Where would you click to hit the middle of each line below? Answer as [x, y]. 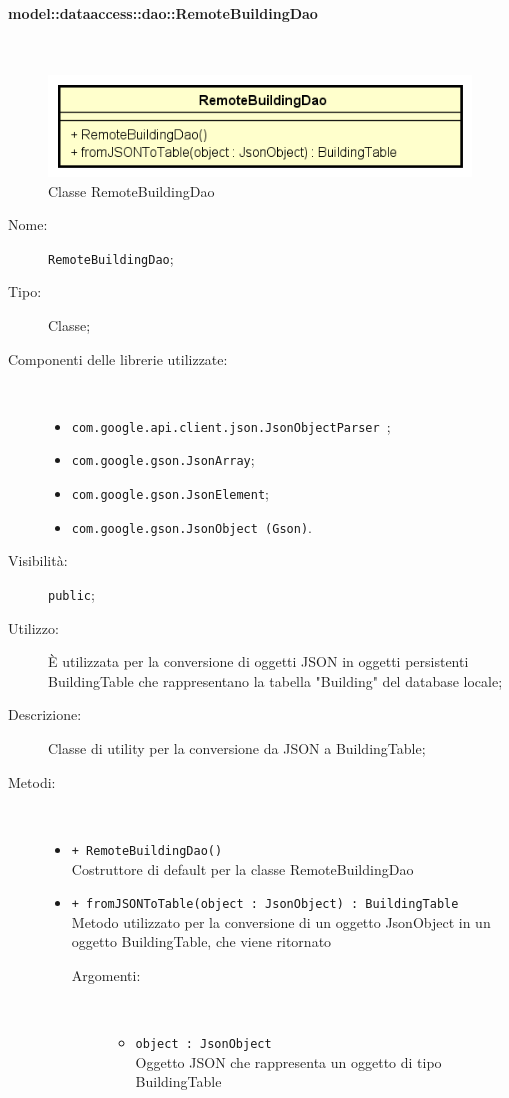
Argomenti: [106, 974]
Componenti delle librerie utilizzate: [118, 358]
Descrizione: [45, 714]
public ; [71, 594]
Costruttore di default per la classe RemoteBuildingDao [242, 868]
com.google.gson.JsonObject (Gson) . [191, 526]
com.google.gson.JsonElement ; [170, 493]
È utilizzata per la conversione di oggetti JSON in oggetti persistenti [258, 661]
